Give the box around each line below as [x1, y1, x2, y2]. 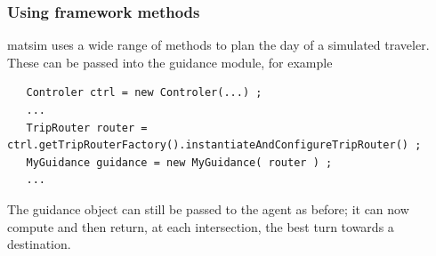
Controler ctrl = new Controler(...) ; [26, 86, 262, 100]
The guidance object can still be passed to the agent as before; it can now [7, 199, 409, 218]
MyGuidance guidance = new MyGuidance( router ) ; [26, 156, 333, 169]
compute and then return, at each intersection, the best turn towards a [7, 217, 394, 236]
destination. [7, 235, 71, 253]
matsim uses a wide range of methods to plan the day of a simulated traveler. [7, 36, 430, 54]
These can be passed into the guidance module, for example [7, 52, 333, 71]
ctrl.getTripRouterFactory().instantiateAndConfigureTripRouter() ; [7, 139, 422, 152]
